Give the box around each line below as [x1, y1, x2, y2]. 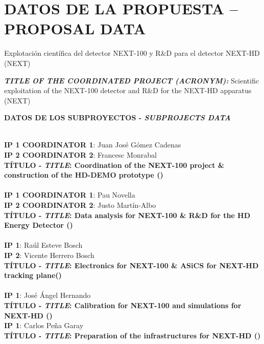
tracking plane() [4, 270, 62, 281]
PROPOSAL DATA [4, 18, 146, 39]
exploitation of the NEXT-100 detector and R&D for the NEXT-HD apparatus [4, 85, 252, 96]
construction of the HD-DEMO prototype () [4, 169, 163, 180]
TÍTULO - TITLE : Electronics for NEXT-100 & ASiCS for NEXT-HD [4, 260, 259, 270]
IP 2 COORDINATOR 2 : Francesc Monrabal [4, 149, 157, 160]
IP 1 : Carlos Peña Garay [4, 320, 84, 331]
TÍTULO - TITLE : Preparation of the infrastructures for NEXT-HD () [4, 330, 261, 340]
